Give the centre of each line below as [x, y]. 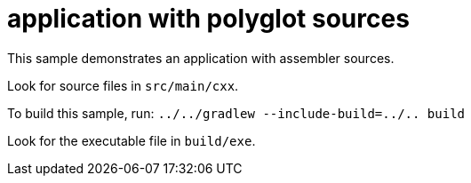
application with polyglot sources [208, 19]
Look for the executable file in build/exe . [132, 140]
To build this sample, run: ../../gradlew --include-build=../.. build [236, 113]
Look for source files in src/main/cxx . [123, 85]
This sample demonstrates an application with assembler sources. [201, 58]
